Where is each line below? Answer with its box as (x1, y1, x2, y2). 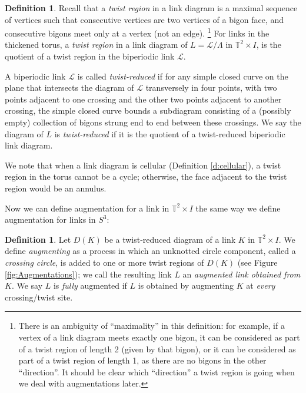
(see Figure (237, 256, 278, 268)
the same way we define (195, 202, 281, 214)
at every (246, 279, 275, 292)
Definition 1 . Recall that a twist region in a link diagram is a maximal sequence (5, 2, 298, 14)
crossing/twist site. (5, 290, 73, 303)
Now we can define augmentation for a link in (5, 202, 169, 214)
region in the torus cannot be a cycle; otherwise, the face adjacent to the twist (5, 170, 287, 183)
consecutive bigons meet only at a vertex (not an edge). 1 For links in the (5, 25, 270, 39)
